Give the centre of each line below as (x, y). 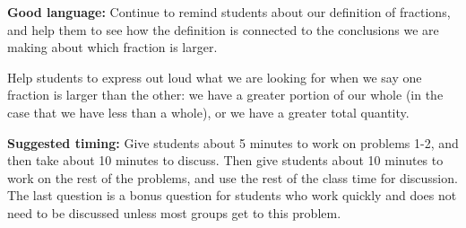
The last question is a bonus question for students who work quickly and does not (232, 195)
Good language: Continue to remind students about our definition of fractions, (229, 12)
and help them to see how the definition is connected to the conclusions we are (223, 29)
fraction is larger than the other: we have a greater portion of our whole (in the (225, 95)
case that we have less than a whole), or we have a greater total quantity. (208, 112)
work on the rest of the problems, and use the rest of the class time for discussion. (233, 177)
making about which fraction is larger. (112, 47)
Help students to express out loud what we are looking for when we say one (215, 77)
